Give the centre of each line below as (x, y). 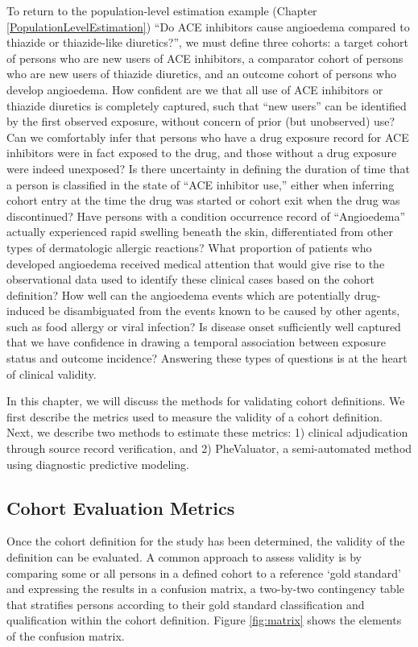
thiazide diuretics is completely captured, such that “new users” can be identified (207, 105)
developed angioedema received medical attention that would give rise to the (196, 263)
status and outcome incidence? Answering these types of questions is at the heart (207, 358)
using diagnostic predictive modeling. (98, 464)
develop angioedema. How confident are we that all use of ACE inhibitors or (195, 89)
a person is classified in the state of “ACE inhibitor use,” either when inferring (201, 184)
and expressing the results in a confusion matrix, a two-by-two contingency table (205, 589)
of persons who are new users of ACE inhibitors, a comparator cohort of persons (205, 58)
